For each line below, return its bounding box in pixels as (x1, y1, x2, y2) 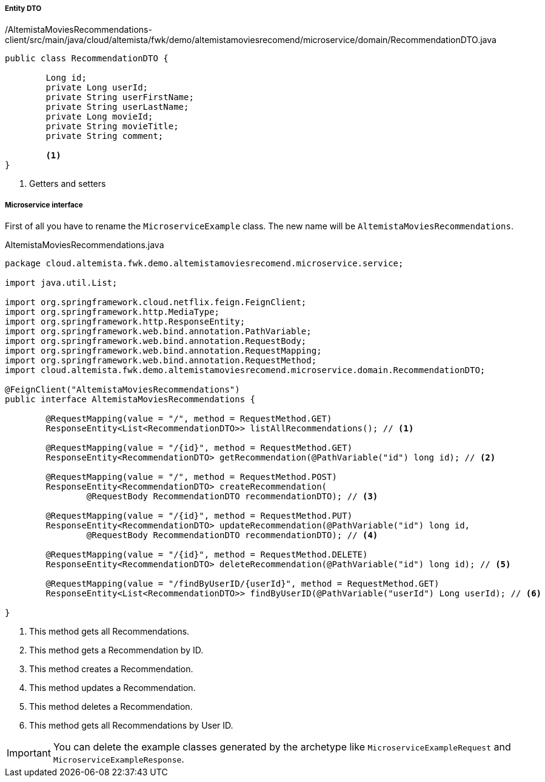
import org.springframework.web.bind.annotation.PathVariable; (5, 326, 312, 337)
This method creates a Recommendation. (29, 664, 193, 675)
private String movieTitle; (45, 121, 179, 132)
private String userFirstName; (45, 92, 194, 103)
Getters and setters (29, 178, 106, 189)
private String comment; (45, 131, 164, 141)
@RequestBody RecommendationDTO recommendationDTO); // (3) (86, 491, 378, 502)
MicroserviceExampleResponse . (53, 753, 184, 766)
